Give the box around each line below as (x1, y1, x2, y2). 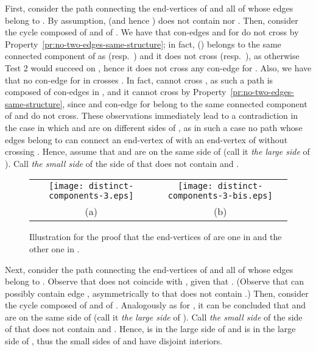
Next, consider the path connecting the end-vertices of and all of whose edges (5, 263, 293, 275)
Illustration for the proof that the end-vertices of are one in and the (29, 230, 282, 243)
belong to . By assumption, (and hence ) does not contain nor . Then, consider (5, 13, 298, 26)
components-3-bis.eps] (167, 191, 273, 201)
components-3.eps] (49, 191, 134, 201)
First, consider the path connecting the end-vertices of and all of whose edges (5, 2, 293, 14)
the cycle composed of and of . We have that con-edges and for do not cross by (5, 26, 299, 38)
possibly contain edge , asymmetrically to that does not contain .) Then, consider (5, 286, 309, 299)
